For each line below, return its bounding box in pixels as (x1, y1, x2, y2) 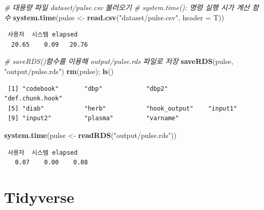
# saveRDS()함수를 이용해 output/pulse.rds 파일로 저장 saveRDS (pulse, (4, 56, 233, 66)
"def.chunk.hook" (4, 95, 63, 102)
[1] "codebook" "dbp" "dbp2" (8, 85, 168, 92)
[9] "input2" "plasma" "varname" (8, 115, 179, 122)
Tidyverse (4, 186, 74, 207)
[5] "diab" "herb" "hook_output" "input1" (8, 104, 238, 112)
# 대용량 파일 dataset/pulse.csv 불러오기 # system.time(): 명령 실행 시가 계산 (4, 2, 250, 12)
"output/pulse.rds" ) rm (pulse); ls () (4, 65, 114, 76)
